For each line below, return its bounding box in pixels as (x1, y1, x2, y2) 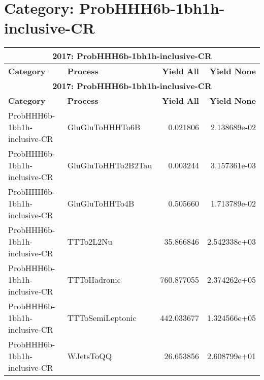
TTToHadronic (67, 274, 121, 286)
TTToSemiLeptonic (67, 312, 137, 324)
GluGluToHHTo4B (67, 197, 135, 210)
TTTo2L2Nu (67, 236, 113, 248)
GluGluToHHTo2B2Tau (67, 159, 152, 171)
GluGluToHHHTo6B (67, 121, 141, 133)
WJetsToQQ (67, 350, 112, 362)
